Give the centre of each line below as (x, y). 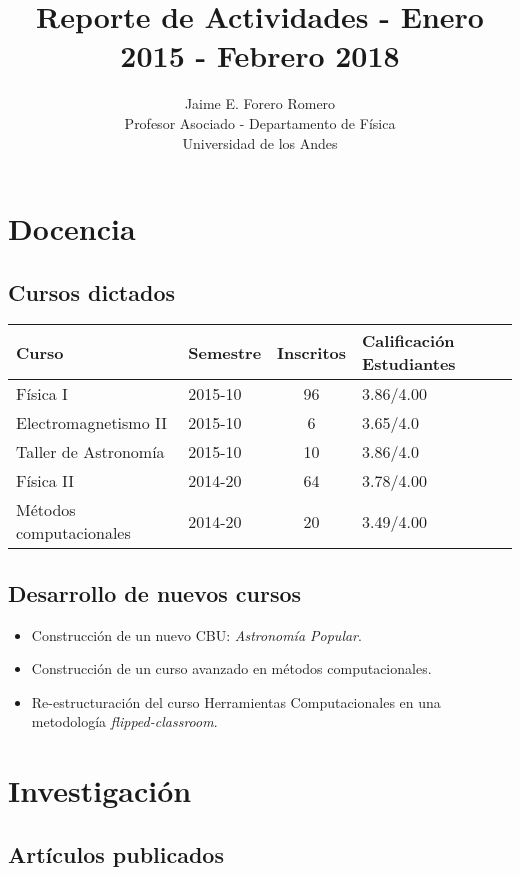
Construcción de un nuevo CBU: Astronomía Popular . (196, 634)
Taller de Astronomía (90, 452)
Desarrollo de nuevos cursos (155, 592)
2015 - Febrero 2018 (260, 55)
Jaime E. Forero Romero (260, 103)
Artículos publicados (116, 853)
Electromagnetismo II (92, 423)
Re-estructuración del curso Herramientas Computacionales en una (236, 701)
